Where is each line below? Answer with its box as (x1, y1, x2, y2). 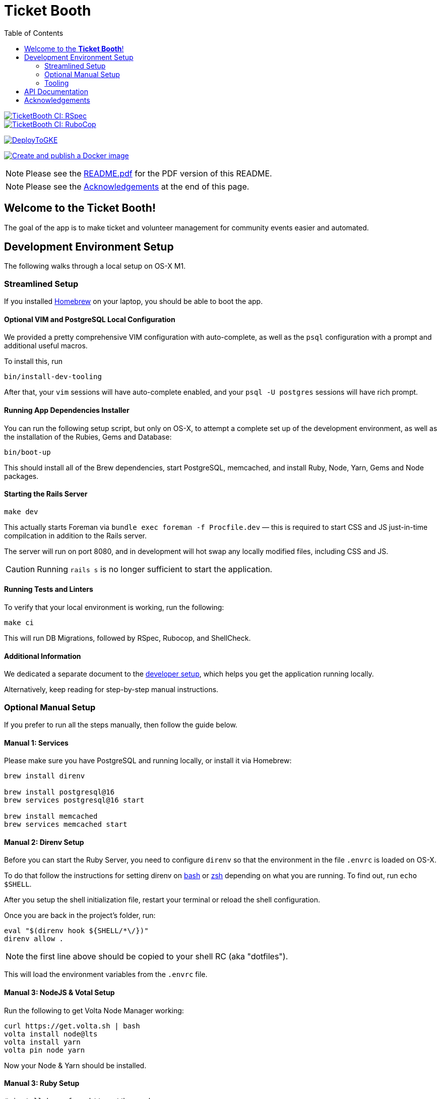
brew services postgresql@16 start (4, 796, 145, 805)
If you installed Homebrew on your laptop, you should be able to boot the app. (4, 297, 263, 306)
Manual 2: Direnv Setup (4, 837, 84, 846)
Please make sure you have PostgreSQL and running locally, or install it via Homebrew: (4, 756, 292, 765)
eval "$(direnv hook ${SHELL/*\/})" (4, 927, 149, 935)
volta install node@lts (4, 1029, 98, 1038)
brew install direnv (4, 772, 85, 780)
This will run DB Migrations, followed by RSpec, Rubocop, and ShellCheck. (4, 634, 251, 643)
